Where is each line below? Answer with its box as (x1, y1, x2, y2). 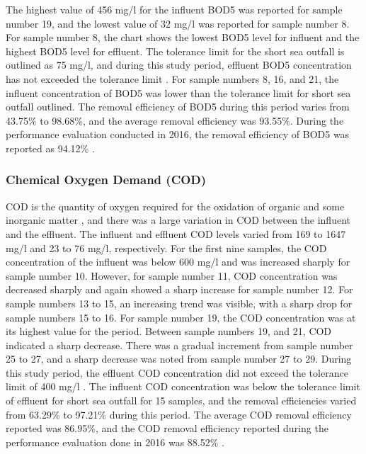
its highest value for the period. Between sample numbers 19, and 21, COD (6, 324, 332, 339)
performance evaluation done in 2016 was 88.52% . (6, 434, 224, 449)
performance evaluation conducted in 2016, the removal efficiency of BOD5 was (6, 127, 350, 142)
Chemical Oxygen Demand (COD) (6, 171, 207, 188)
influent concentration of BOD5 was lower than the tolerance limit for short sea (6, 85, 351, 100)
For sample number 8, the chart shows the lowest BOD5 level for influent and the (6, 30, 360, 45)
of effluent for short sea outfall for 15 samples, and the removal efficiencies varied (6, 393, 357, 408)
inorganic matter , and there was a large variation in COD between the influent (6, 212, 350, 227)
